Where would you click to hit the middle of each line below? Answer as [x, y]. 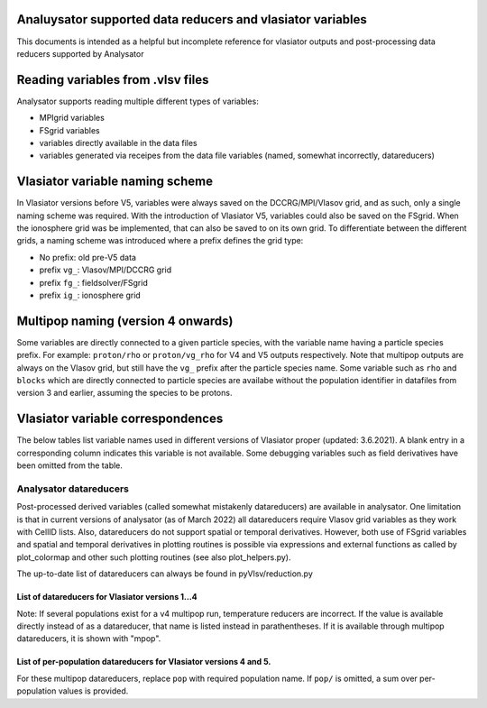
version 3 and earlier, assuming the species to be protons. [124, 393]
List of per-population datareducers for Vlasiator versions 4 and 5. [144, 662]
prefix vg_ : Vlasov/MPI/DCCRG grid [106, 270]
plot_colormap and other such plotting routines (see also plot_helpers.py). [154, 557]
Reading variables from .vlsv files [113, 80]
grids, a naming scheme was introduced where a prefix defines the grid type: [160, 241]
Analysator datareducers [73, 489]
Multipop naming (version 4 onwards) [125, 321]
